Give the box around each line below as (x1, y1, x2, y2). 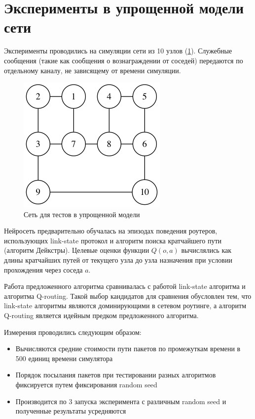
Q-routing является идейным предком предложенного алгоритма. (4, 310, 199, 321)
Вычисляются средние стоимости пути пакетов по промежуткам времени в (15, 343, 241, 354)
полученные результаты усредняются (15, 406, 126, 416)
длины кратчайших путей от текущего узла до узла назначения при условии (4, 255, 232, 265)
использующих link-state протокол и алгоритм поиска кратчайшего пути (4, 235, 222, 245)
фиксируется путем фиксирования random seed (15, 379, 157, 389)
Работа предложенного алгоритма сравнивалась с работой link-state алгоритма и (4, 281, 246, 291)
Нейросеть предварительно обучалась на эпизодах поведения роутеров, (4, 226, 218, 236)
